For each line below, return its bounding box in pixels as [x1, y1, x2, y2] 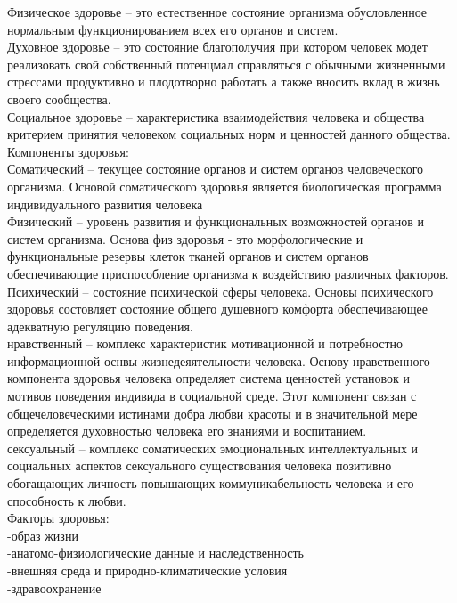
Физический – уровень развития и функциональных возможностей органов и [7, 212, 425, 231]
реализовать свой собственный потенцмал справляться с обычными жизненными [7, 54, 445, 73]
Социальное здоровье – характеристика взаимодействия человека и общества [7, 107, 425, 126]
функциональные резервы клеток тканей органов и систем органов [7, 247, 369, 265]
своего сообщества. [7, 89, 111, 108]
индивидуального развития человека [7, 194, 203, 213]
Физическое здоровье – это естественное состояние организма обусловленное [7, 3, 428, 20]
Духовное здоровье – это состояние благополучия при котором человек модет [7, 37, 428, 56]
